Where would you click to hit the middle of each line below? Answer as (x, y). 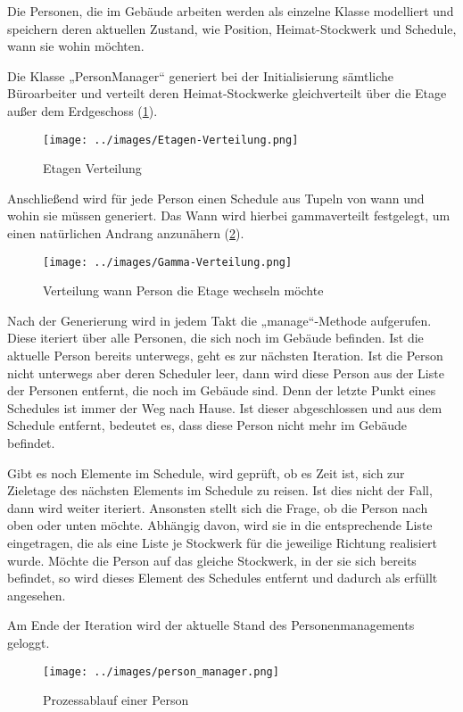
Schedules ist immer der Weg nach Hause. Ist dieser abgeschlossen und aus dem (225, 407)
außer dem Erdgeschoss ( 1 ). (83, 110)
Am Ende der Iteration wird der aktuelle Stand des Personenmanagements (211, 625)
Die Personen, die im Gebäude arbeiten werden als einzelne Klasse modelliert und (231, 11)
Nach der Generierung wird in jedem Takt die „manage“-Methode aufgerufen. (219, 320)
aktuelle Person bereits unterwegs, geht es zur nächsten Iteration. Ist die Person (225, 356)
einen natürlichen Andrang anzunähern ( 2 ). (126, 233)
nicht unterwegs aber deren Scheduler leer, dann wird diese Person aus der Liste (226, 373)
